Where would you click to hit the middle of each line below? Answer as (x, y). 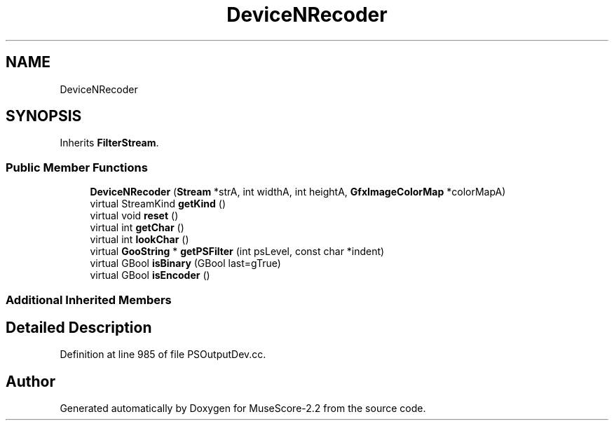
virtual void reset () (134, 216)
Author (30, 381)
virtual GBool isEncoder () (150, 275)
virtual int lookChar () (139, 240)
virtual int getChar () (137, 228)
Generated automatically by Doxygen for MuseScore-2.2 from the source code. (243, 408)
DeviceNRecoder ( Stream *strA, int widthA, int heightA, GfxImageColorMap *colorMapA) (298, 192)
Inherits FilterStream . (109, 143)
